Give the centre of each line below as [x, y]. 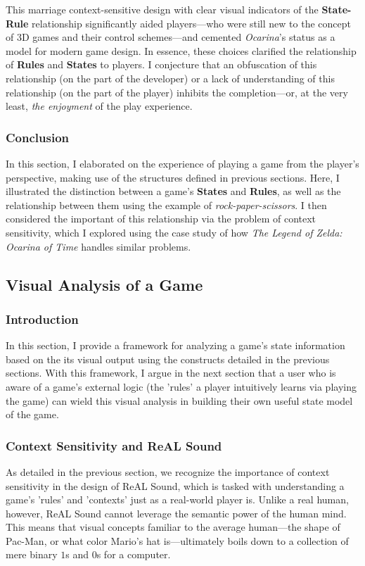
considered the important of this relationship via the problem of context [161, 219]
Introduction [42, 319]
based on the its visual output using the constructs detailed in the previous [168, 359]
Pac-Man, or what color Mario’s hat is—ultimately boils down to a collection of [177, 540]
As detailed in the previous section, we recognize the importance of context [168, 471]
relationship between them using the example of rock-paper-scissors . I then [166, 205]
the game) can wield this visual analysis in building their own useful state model [179, 400]
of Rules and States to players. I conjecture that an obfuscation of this [161, 64]
